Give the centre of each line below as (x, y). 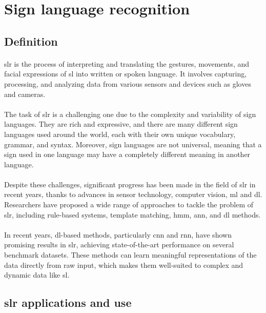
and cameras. (25, 94)
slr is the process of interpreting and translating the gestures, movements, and (127, 63)
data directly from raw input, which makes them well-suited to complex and (124, 265)
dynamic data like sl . (37, 275)
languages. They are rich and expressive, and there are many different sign (121, 124)
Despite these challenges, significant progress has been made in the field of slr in (130, 184)
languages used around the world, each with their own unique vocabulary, (120, 134)
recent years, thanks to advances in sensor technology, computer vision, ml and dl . (133, 194)
